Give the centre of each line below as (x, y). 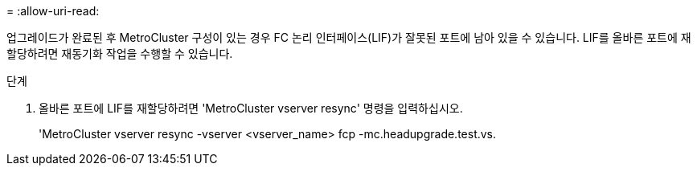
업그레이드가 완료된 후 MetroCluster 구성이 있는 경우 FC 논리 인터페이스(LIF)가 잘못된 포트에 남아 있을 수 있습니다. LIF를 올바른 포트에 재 (349, 37)
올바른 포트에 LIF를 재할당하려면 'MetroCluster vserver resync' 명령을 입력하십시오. (251, 108)
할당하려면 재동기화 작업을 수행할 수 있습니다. (120, 53)
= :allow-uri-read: (53, 11)
